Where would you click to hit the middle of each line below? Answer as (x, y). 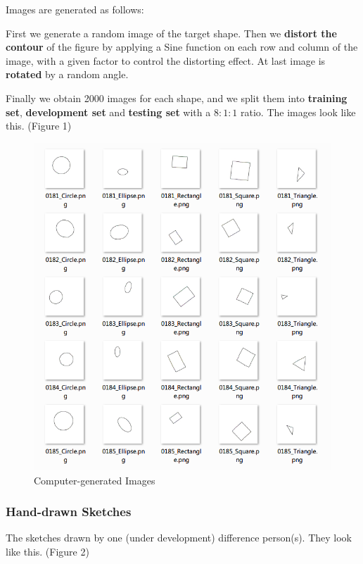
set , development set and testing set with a (108, 112)
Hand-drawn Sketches (69, 512)
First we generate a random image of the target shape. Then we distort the (171, 33)
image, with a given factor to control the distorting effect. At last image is (166, 60)
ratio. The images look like (298, 112)
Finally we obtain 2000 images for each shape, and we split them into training (177, 98)
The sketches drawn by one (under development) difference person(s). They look (179, 538)
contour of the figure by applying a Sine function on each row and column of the (182, 47)
